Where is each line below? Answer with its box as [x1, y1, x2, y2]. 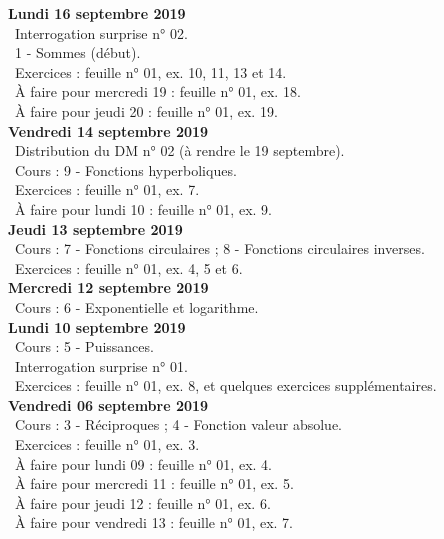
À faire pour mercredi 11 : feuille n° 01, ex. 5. [14, 473, 294, 494]
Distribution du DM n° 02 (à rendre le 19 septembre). [14, 140, 345, 161]
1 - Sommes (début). [14, 42, 141, 63]
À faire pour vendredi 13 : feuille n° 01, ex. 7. [14, 512, 293, 533]
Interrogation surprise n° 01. [14, 355, 188, 376]
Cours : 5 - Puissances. [14, 336, 154, 357]
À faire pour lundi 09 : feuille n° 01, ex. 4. [14, 453, 272, 474]
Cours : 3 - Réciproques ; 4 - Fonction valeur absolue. [14, 414, 342, 435]
